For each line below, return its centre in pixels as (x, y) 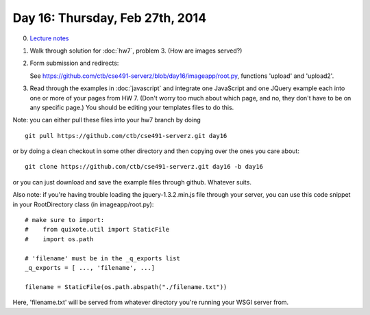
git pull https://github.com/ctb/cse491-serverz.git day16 (126, 136)
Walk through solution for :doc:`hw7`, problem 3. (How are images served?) (136, 51)
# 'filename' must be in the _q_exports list (103, 258)
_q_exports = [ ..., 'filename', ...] (90, 268)
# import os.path (59, 239)
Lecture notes (49, 38)
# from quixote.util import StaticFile (97, 230)
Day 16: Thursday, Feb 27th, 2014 (110, 18)
